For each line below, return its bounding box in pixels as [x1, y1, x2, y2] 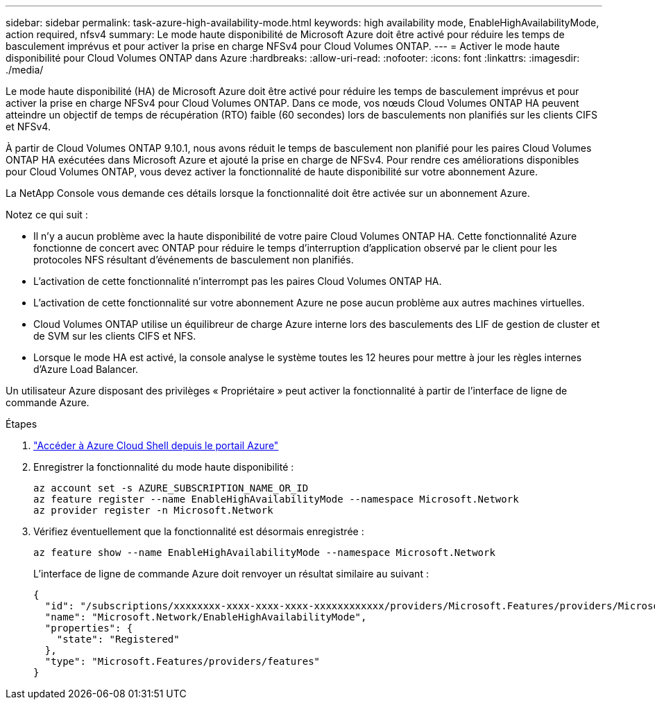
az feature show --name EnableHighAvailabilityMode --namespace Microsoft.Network [33, 547, 495, 558]
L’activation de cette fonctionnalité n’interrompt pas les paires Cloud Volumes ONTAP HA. [33, 275, 442, 287]
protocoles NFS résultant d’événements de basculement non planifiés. [33, 254, 354, 266]
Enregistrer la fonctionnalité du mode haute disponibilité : [33, 461, 294, 473]
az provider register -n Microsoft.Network [33, 505, 273, 516]
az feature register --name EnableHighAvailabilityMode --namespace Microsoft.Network [33, 494, 519, 505]
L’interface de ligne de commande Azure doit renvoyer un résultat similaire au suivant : [33, 568, 429, 580]
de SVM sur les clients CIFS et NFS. [33, 330, 196, 342]
